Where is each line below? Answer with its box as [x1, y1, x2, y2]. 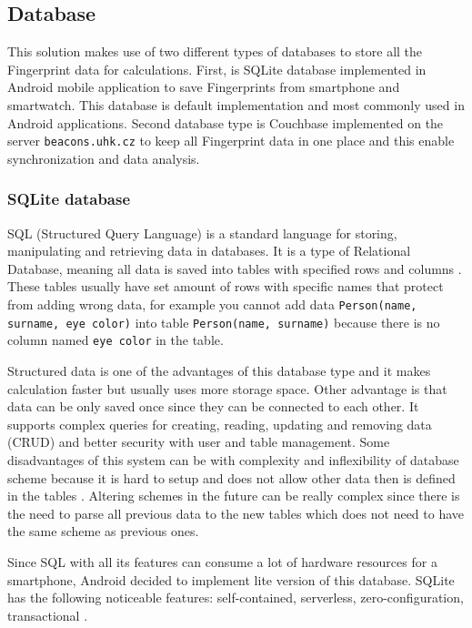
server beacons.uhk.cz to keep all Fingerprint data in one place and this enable [7, 131, 455, 150]
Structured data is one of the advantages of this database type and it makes [7, 360, 431, 380]
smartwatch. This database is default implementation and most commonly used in [7, 95, 465, 114]
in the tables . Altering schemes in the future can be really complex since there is [7, 486, 460, 505]
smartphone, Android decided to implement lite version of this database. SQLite [7, 570, 455, 589]
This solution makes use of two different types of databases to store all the [7, 42, 423, 61]
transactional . [7, 605, 88, 624]
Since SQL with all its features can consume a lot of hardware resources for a [7, 552, 437, 571]
